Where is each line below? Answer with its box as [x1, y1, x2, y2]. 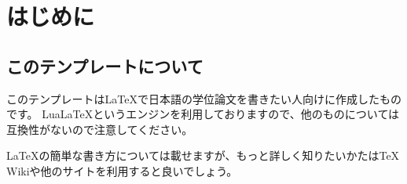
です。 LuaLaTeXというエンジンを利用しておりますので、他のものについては [6, 106, 400, 122]
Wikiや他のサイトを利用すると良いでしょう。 [6, 162, 238, 179]
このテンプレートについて [6, 53, 203, 78]
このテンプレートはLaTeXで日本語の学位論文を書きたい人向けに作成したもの [6, 90, 401, 106]
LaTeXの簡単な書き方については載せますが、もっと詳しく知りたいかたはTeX [6, 147, 400, 164]
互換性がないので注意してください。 [6, 121, 193, 137]
